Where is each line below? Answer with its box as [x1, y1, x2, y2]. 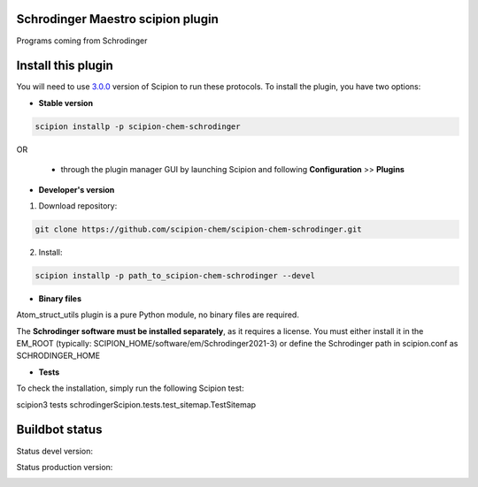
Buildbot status [16, 422, 103, 438]
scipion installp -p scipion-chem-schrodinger [35, 121, 241, 132]
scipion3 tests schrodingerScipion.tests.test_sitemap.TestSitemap [16, 399, 257, 410]
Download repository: [38, 200, 118, 211]
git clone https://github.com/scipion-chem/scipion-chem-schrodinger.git [35, 224, 362, 234]
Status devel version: [16, 445, 93, 456]
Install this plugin [16, 58, 114, 73]
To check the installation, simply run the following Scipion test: [16, 383, 244, 393]
